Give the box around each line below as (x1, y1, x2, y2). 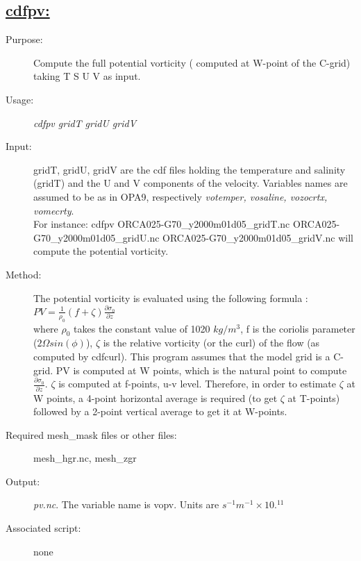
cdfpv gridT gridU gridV (33, 115, 137, 130)
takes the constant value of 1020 (74, 321, 210, 335)
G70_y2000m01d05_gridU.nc (33, 230, 160, 244)
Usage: (6, 92, 34, 106)
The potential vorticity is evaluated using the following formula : (33, 290, 308, 305)
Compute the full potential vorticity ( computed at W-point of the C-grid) (33, 55, 351, 69)
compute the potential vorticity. (33, 244, 169, 258)
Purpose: (6, 32, 43, 47)
